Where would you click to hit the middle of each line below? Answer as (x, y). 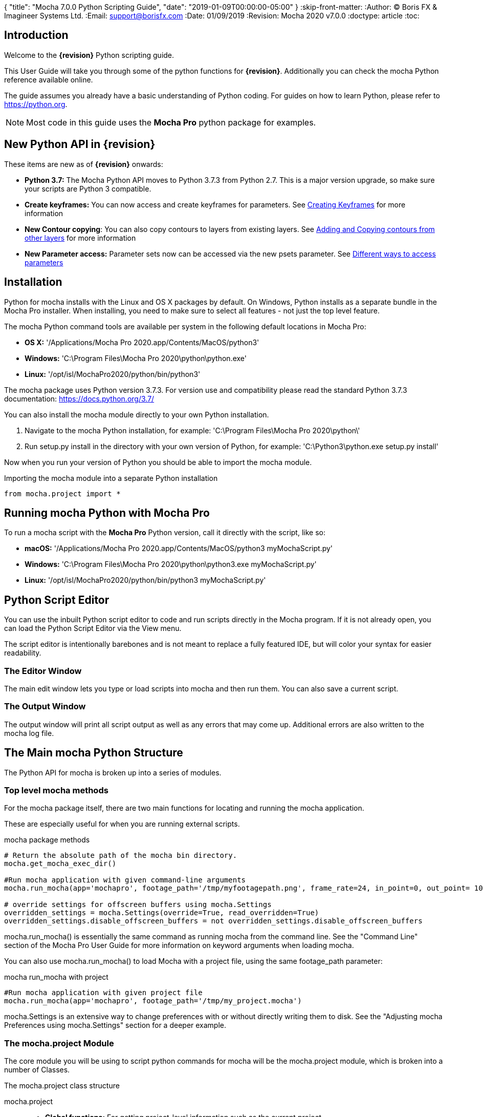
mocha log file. (29, 733)
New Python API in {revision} (80, 144)
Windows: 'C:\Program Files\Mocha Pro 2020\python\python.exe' (136, 358)
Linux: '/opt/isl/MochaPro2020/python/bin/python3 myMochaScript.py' (145, 580)
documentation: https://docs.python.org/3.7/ (79, 398)
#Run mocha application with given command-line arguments (125, 880)
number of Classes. (37, 1070)
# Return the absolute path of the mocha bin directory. (121, 856)
